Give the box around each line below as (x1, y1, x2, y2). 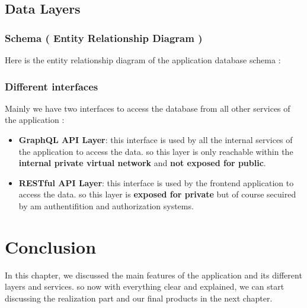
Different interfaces (5, 79, 98, 93)
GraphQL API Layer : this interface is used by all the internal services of (18, 134, 293, 145)
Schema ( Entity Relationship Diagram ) (5, 30, 203, 45)
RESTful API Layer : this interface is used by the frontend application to (18, 176, 294, 189)
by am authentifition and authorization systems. (18, 199, 194, 212)
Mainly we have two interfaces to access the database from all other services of (5, 102, 290, 114)
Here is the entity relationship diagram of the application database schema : (5, 54, 281, 66)
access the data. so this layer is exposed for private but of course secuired (18, 188, 296, 200)
